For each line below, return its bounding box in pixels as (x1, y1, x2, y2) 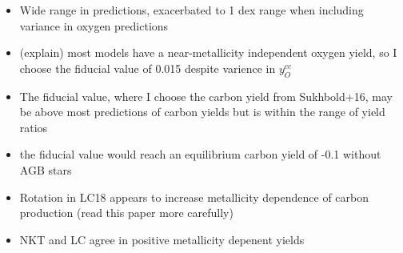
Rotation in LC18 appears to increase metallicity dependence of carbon (19, 188, 369, 205)
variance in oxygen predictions (19, 17, 169, 34)
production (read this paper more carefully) (19, 204, 233, 221)
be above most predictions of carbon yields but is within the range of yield (19, 103, 385, 120)
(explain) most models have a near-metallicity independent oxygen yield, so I (19, 44, 397, 61)
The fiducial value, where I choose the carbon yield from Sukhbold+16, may (19, 87, 393, 104)
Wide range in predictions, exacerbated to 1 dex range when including (19, 2, 364, 18)
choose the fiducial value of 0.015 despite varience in (19, 59, 276, 76)
